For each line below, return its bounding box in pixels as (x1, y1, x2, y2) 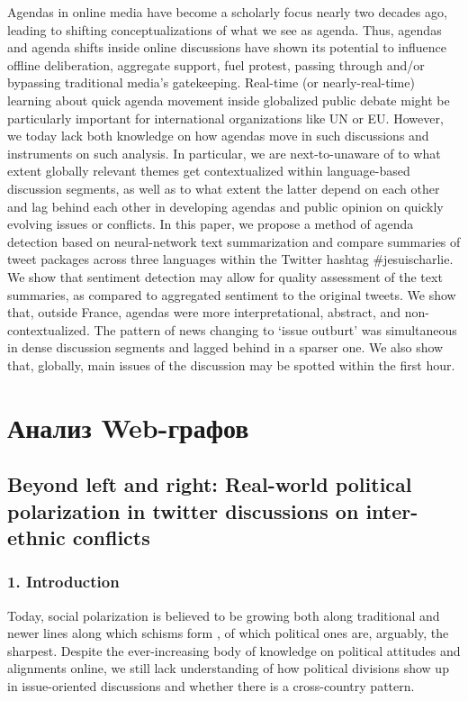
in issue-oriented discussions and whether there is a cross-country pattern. (7, 677, 415, 695)
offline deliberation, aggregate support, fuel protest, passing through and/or (7, 55, 425, 74)
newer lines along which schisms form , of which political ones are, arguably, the (7, 624, 449, 642)
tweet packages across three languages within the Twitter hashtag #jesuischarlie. (7, 250, 454, 269)
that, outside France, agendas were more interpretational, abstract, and (7, 303, 401, 322)
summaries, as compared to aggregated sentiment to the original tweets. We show (7, 285, 456, 304)
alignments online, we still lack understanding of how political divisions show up (7, 659, 449, 678)
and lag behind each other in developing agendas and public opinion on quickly (7, 196, 444, 215)
